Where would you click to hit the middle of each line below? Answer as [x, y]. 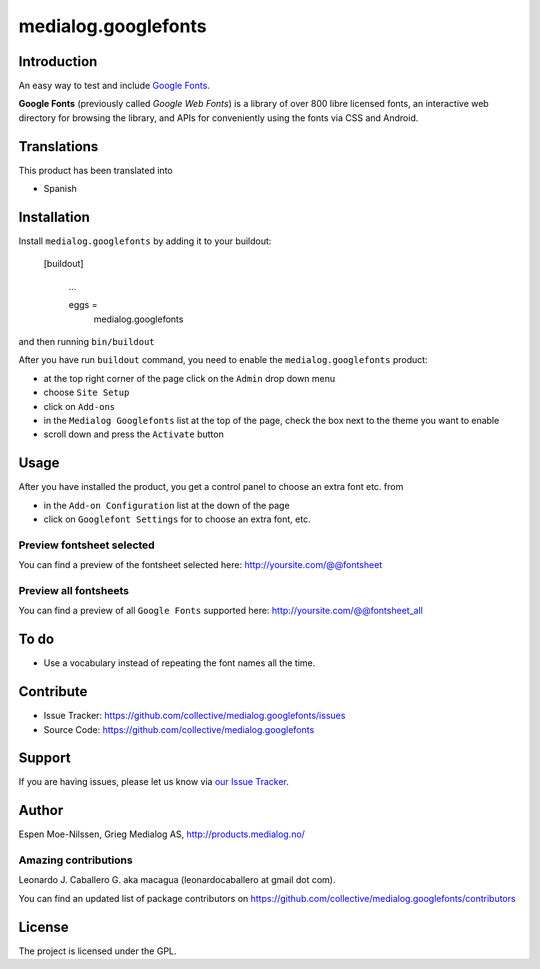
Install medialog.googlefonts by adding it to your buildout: [145, 241]
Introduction [58, 61]
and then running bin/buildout [86, 341]
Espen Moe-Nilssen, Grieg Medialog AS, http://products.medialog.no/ [161, 834]
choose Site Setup [86, 392]
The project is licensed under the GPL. [97, 951]
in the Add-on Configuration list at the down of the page [166, 505]
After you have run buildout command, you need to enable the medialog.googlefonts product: [223, 360]
